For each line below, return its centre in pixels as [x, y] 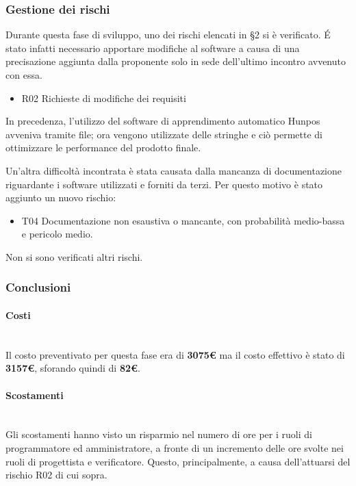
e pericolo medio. [57, 234]
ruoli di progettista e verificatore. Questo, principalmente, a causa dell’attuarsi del [178, 461]
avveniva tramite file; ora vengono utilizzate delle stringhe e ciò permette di [164, 134]
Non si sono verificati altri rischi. [74, 256]
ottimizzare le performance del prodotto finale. [103, 148]
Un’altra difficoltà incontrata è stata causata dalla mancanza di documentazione [174, 170]
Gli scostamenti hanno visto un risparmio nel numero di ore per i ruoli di [159, 434]
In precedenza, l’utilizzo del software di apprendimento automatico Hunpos [163, 121]
